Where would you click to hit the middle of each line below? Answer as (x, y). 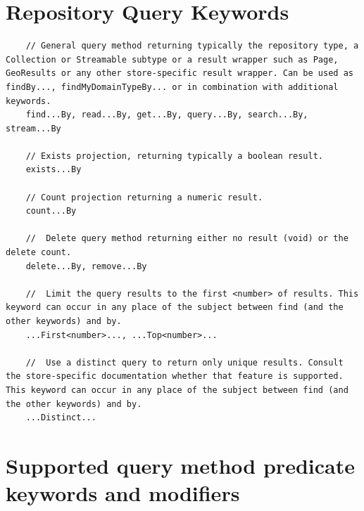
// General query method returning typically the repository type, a (192, 46)
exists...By (54, 170)
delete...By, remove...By (86, 266)
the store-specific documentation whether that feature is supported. (175, 376)
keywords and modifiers (123, 493)
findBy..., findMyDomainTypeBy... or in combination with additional (172, 87)
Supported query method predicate (180, 465)
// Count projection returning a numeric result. (144, 197)
